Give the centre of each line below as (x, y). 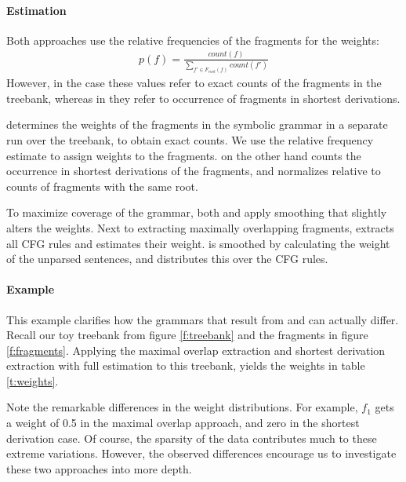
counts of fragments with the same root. (102, 186)
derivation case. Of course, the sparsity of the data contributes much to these (192, 438)
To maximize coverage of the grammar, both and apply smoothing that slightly (197, 212)
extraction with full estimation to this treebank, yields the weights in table (186, 365)
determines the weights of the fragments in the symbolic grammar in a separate (197, 124)
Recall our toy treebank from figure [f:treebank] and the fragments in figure (187, 335)
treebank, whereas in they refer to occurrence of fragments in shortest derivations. (203, 98)
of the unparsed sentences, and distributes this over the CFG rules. (167, 259)
